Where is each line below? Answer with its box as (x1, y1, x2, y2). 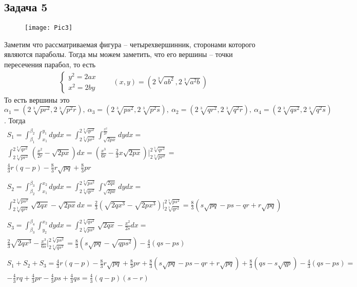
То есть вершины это (4, 94, 70, 105)
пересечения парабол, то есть (4, 59, 96, 70)
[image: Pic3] (25, 24, 73, 32)
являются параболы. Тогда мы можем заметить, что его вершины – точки (4, 49, 233, 60)
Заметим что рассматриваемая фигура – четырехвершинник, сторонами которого (4, 39, 255, 49)
